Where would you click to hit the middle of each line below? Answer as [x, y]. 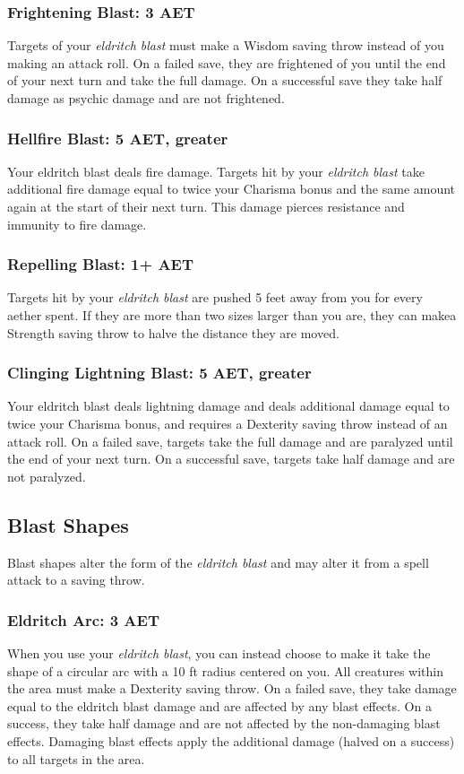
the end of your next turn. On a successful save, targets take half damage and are [231, 459]
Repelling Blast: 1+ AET [101, 264]
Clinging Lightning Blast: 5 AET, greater [159, 373]
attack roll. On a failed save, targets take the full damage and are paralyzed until [230, 441]
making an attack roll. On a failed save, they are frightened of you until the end [227, 62]
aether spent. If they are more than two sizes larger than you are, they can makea [232, 315]
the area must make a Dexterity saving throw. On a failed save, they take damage [232, 688]
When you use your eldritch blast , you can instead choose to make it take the [219, 652]
